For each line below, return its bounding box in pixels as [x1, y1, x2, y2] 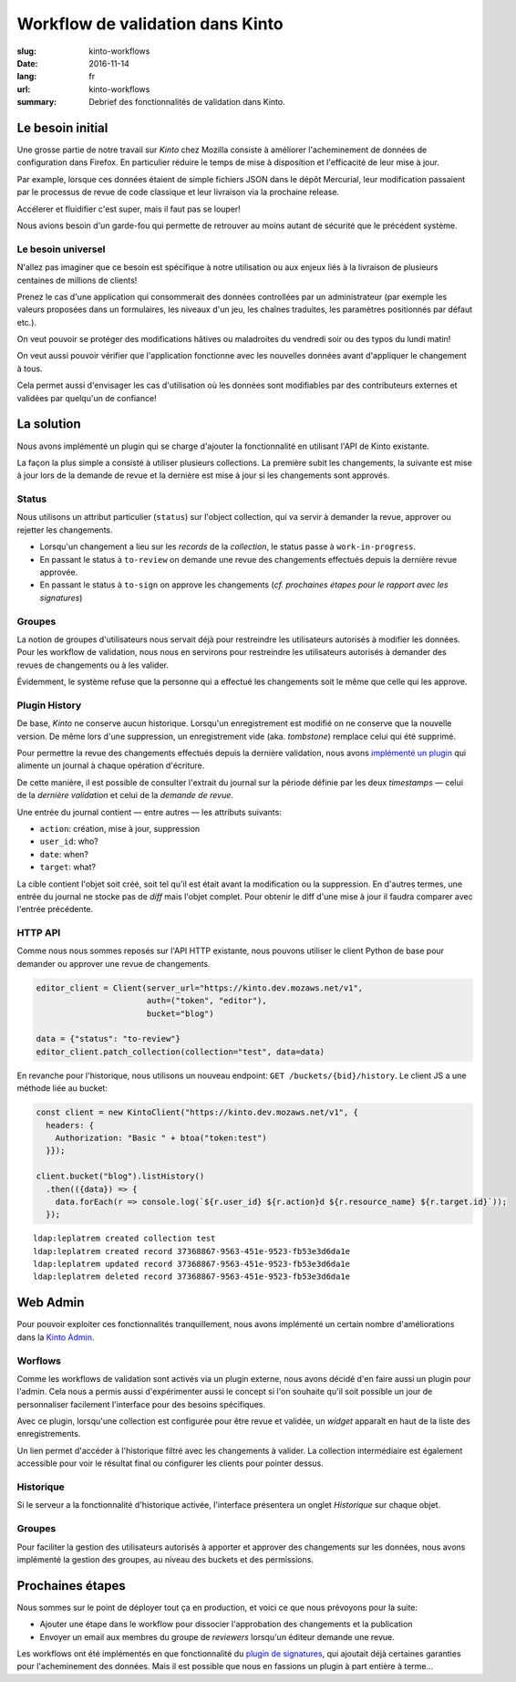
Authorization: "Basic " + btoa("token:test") [55, 1132, 268, 1143]
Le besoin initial [16, 119, 108, 136]
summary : [16, 97, 57, 108]
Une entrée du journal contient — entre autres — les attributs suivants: [16, 806, 282, 817]
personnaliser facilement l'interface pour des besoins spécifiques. [16, 1398, 266, 1409]
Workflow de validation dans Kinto [16, 14, 284, 34]
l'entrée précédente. [16, 904, 94, 915]
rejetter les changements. [16, 524, 113, 535]
